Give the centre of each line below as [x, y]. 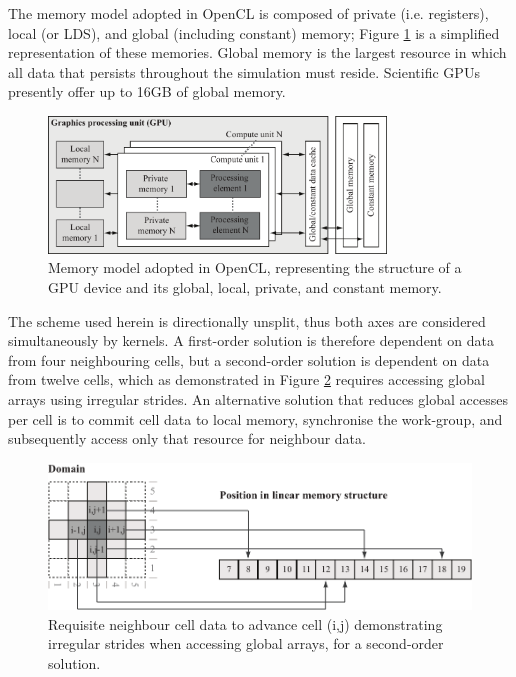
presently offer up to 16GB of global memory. [147, 91]
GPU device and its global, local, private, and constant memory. [245, 286]
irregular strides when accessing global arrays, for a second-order [246, 643]
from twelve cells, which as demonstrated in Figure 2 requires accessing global [246, 379]
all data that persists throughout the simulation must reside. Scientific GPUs [244, 71]
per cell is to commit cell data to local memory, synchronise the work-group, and [255, 418]
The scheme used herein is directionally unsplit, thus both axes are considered [247, 320]
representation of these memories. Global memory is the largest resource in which [257, 52]
